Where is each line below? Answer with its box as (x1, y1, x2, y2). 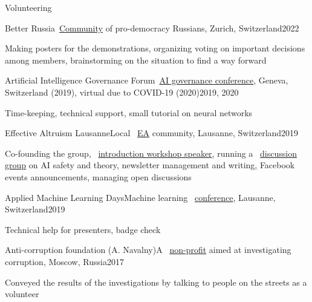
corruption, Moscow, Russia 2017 (5, 255, 124, 268)
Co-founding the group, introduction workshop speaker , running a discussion (5, 146, 297, 159)
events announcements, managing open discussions (5, 170, 192, 183)
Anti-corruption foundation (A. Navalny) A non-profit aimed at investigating (5, 243, 291, 256)
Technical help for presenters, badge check (5, 223, 161, 235)
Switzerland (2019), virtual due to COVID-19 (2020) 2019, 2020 (5, 85, 239, 98)
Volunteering (5, 1, 52, 13)
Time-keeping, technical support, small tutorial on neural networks (5, 106, 253, 119)
